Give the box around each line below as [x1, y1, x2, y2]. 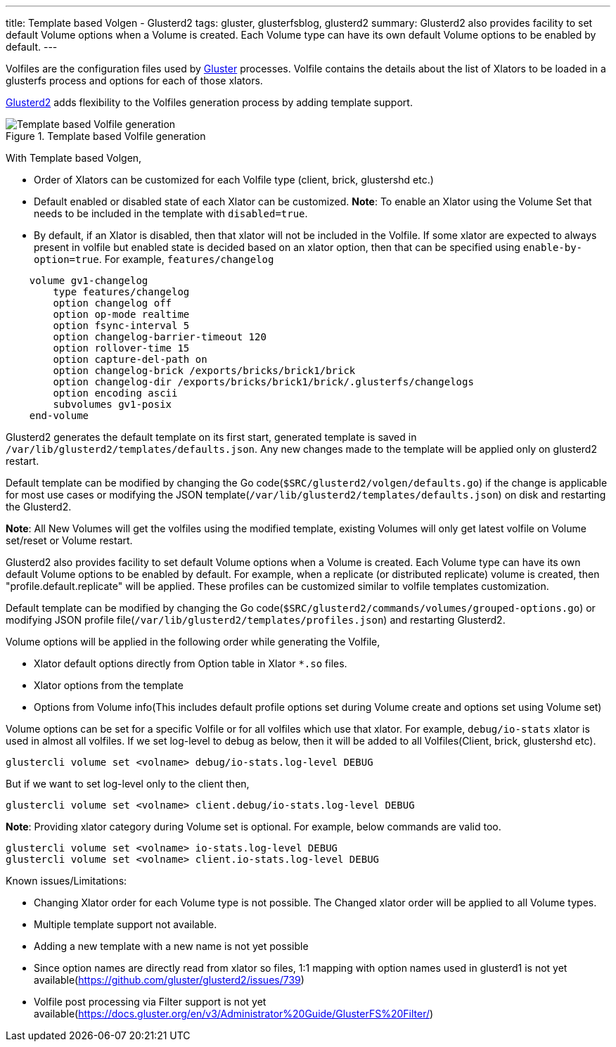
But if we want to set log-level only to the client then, [6, 778, 250, 790]
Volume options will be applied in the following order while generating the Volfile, [6, 636, 380, 648]
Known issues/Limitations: [6, 875, 127, 887]
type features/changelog [53, 286, 190, 297]
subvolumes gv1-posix [53, 399, 172, 410]
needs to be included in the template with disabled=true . [34, 207, 308, 219]
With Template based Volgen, [6, 152, 142, 164]
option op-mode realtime [53, 309, 190, 320]
